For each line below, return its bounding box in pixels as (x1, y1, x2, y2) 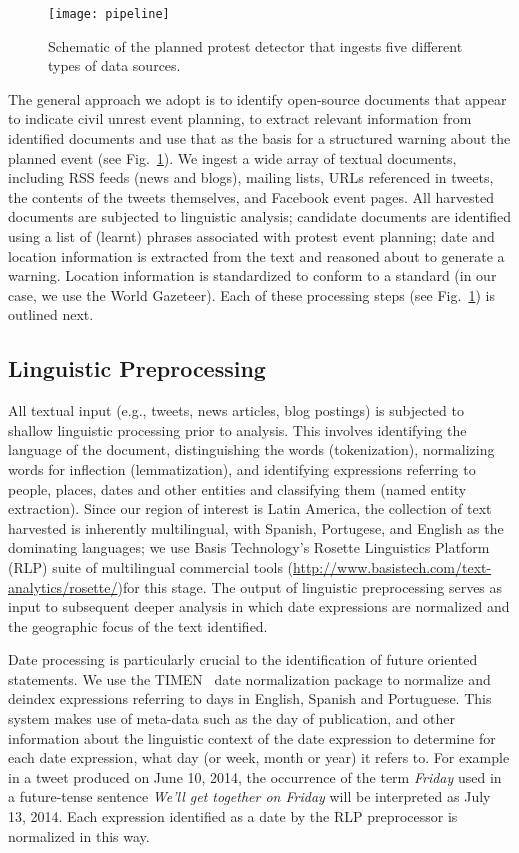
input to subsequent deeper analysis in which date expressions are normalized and (8, 596, 510, 617)
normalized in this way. (8, 825, 150, 846)
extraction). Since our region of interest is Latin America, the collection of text (8, 498, 492, 519)
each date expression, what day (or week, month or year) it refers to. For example (8, 747, 510, 768)
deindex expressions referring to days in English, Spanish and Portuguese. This (8, 688, 492, 709)
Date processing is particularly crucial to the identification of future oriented (8, 649, 478, 670)
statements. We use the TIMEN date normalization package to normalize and (8, 668, 491, 689)
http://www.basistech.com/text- (293, 556, 492, 577)
